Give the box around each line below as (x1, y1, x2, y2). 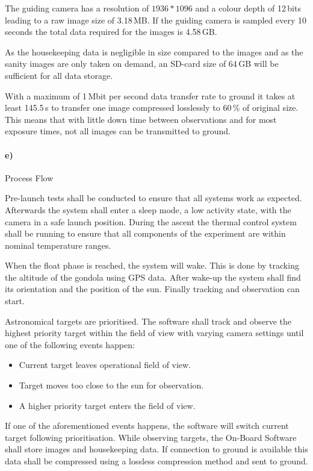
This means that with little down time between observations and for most (5, 113, 277, 125)
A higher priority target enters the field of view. (19, 399, 196, 411)
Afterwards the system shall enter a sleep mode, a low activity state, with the (5, 203, 291, 216)
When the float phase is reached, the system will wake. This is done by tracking (5, 259, 299, 272)
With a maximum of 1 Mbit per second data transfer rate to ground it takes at (5, 89, 296, 102)
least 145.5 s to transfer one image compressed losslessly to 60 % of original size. (5, 101, 299, 114)
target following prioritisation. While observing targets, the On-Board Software (5, 431, 297, 443)
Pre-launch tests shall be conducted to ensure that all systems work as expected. (5, 192, 302, 204)
